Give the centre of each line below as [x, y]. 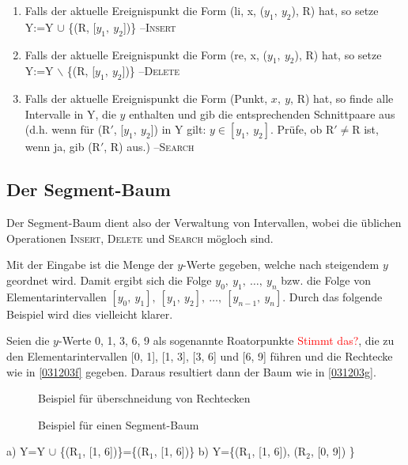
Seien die [28, 340]
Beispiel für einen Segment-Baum [119, 424]
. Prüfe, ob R [302, 129]
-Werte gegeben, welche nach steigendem [281, 265]
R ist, [365, 129]
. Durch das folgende [332, 296]
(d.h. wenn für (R [68, 129]
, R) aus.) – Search [149, 147]
